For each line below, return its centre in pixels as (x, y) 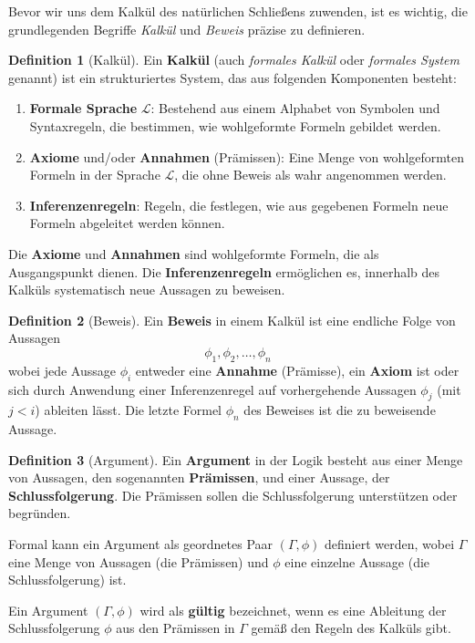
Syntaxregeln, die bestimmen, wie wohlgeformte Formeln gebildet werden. (235, 125)
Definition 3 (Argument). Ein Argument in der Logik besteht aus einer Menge (236, 459)
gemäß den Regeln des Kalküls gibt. (351, 628)
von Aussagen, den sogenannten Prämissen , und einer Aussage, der (199, 477)
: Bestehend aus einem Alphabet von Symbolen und (295, 108)
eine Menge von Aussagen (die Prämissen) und (139, 561)
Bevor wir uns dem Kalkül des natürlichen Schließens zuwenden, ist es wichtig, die (238, 11)
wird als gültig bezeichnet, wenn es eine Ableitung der (293, 610)
